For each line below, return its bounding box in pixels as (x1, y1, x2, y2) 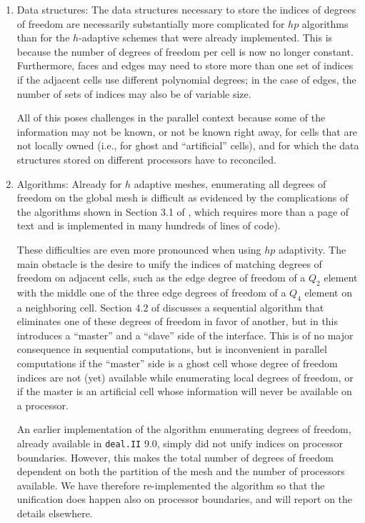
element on (304, 284, 352, 299)
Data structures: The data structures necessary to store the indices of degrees (16, 2, 356, 16)
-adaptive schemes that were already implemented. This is (79, 30, 333, 45)
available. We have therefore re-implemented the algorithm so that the (16, 477, 325, 492)
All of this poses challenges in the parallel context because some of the (16, 110, 326, 125)
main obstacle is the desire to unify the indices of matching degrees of (16, 256, 322, 271)
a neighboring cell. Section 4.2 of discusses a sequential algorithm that (16, 299, 324, 314)
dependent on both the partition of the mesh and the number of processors (16, 464, 345, 479)
